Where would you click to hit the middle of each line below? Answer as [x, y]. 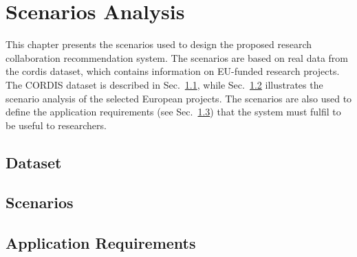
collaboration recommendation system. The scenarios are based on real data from [177, 57]
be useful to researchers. [56, 125]
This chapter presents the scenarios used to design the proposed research [159, 44]
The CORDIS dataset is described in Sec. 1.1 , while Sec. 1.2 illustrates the [164, 84]
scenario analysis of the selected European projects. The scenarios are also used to [179, 98]
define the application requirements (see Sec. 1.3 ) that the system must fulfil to [173, 112]
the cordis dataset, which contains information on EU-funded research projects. [173, 71]
